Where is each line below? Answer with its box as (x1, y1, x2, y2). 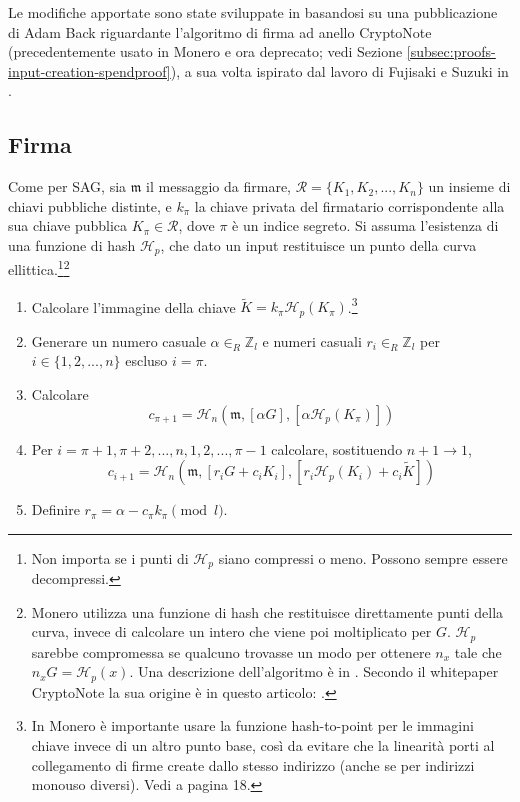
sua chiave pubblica (8, 215, 128, 236)
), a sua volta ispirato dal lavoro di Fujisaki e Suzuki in (170, 60, 509, 81)
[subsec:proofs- (406, 41, 496, 62)
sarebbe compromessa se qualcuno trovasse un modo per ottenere (31, 641, 431, 662)
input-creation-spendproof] (8, 60, 171, 81)
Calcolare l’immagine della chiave (31, 296, 236, 317)
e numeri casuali (262, 330, 362, 351)
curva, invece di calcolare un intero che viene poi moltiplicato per (31, 621, 432, 642)
